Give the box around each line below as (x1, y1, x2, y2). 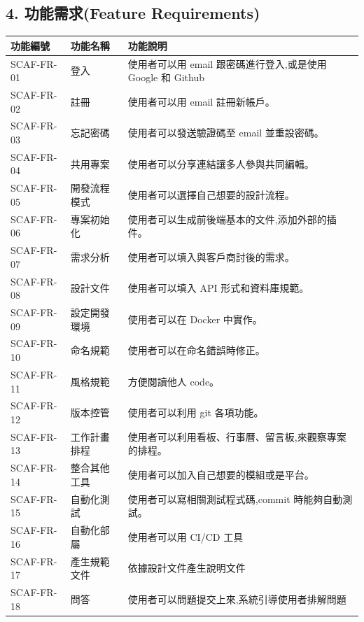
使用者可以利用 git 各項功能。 (127, 405, 264, 420)
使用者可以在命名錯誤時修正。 (127, 343, 265, 358)
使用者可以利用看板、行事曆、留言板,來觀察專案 (127, 429, 346, 444)
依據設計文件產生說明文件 (127, 560, 246, 575)
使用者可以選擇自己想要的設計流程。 (127, 188, 295, 202)
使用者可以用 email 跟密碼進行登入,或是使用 (127, 56, 327, 71)
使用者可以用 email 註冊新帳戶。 (127, 94, 275, 108)
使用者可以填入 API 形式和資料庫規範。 (127, 281, 309, 295)
